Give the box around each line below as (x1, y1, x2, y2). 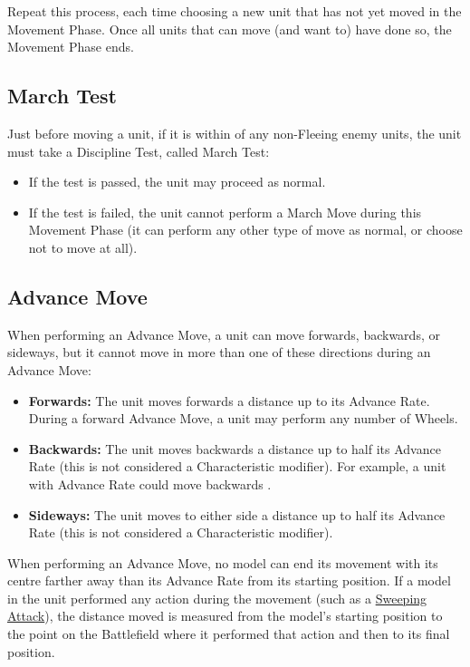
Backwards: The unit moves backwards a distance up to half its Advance (28, 439, 441, 458)
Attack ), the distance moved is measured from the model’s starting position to (7, 606, 443, 625)
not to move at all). (28, 237, 138, 256)
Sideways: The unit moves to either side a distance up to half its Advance (28, 505, 446, 524)
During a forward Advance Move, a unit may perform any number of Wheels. (28, 409, 458, 428)
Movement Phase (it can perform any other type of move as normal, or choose (28, 220, 463, 239)
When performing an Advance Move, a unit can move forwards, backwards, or (7, 324, 440, 343)
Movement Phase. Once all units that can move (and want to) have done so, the (7, 19, 452, 38)
